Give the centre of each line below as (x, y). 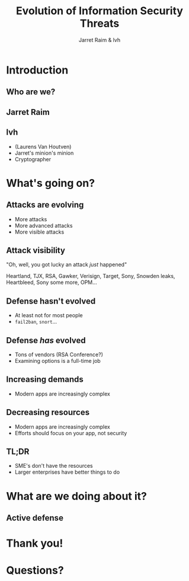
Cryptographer (33, 159)
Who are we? (31, 92)
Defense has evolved (46, 340)
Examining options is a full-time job (57, 360)
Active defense (35, 518)
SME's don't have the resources (54, 466)
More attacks (31, 219)
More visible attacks (39, 232)
